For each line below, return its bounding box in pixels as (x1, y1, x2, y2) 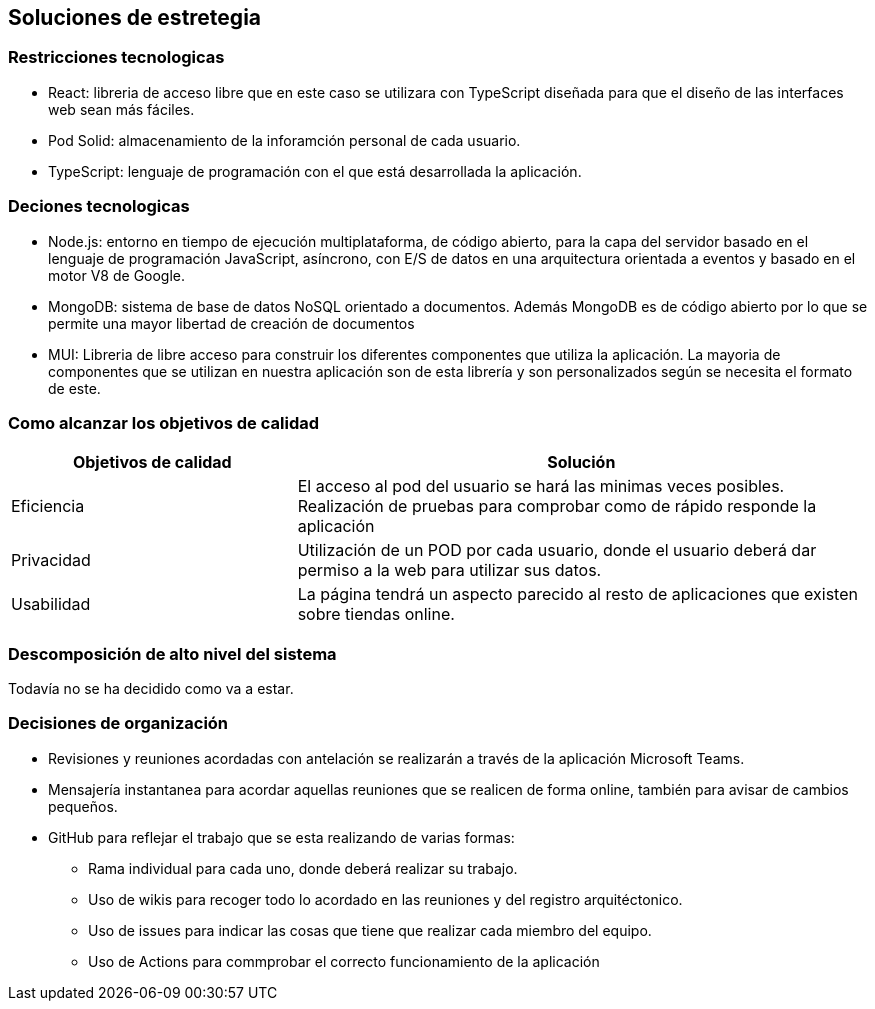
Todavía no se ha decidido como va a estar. (8, 680, 294, 698)
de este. (48, 379, 101, 397)
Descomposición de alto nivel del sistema (8, 643, 337, 664)
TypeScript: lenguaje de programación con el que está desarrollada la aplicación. (48, 162, 582, 180)
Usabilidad (11, 594, 91, 615)
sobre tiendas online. (297, 604, 455, 625)
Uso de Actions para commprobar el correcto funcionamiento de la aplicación (88, 952, 600, 970)
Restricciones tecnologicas (8, 47, 225, 68)
